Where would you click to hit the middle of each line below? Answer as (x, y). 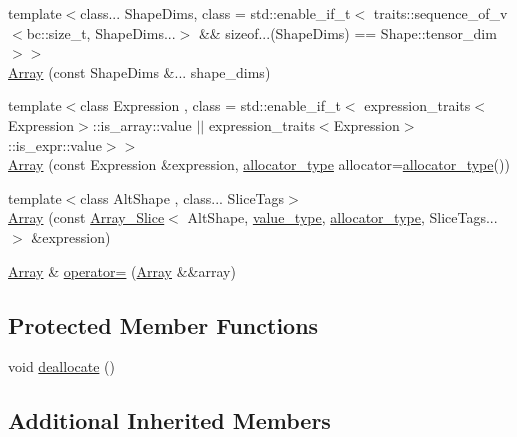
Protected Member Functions (163, 324)
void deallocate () (61, 366)
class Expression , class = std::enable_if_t (210, 105)
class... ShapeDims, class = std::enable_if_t (215, 13)
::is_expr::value (55, 144)
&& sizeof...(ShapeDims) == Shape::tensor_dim (347, 32)
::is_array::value (142, 124)
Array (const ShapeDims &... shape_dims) (139, 71)
